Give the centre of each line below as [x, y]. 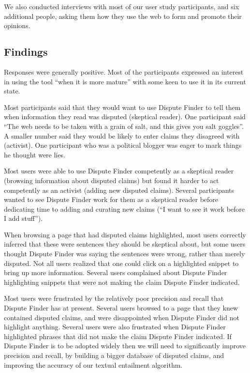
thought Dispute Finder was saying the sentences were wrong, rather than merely [125, 254]
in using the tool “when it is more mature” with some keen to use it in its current [125, 81]
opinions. [17, 25]
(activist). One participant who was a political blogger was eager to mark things [123, 145]
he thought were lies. [35, 154]
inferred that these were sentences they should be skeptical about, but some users [125, 244]
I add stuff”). [23, 218]
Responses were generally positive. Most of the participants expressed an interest [124, 71]
